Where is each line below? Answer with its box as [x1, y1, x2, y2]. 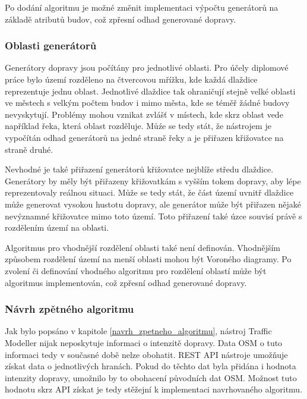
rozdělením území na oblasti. [5, 221, 109, 234]
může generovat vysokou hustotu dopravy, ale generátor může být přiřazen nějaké [5, 197, 301, 210]
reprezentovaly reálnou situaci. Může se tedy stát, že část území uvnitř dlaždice [5, 186, 294, 199]
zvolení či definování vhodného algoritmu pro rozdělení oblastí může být [5, 264, 267, 277]
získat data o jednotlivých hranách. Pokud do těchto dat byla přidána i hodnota [5, 360, 296, 372]
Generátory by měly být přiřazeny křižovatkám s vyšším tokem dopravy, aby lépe [5, 174, 301, 187]
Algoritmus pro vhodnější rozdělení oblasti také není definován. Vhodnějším [5, 241, 281, 253]
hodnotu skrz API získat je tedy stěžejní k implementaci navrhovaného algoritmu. [5, 383, 303, 395]
